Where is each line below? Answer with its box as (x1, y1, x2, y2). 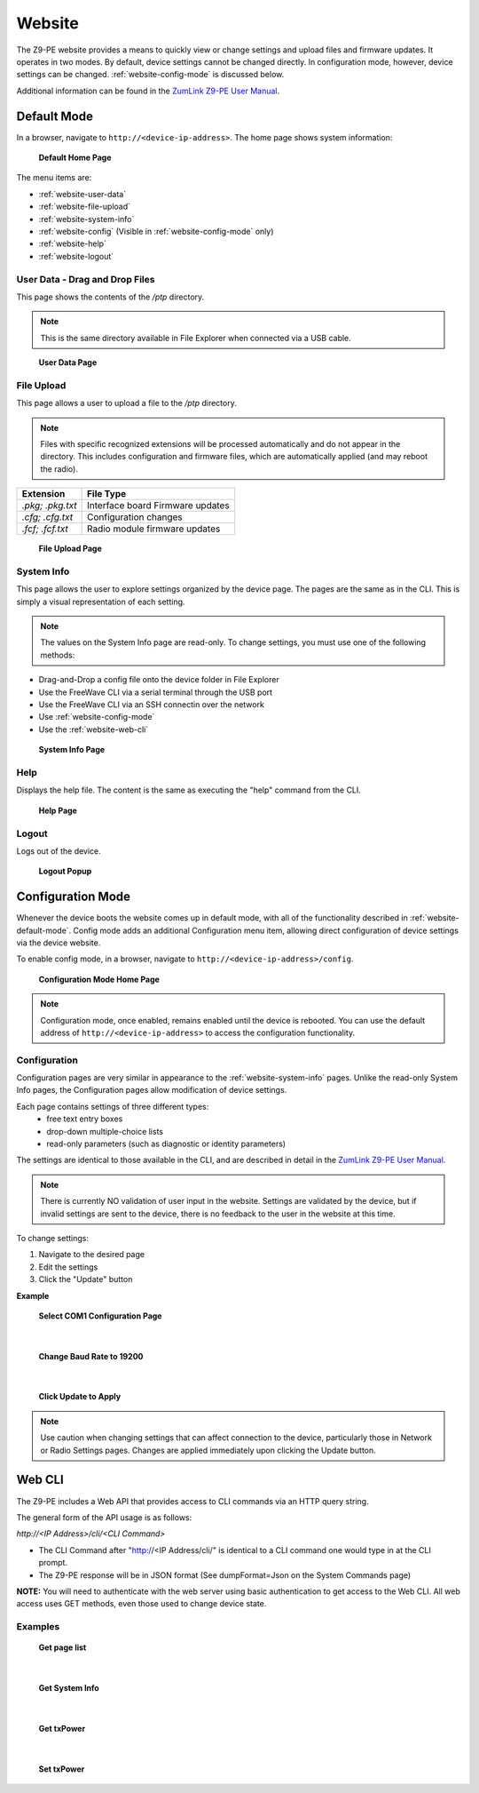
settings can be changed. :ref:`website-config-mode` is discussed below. (16, 69, 285, 80)
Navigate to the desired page (38, 1249, 145, 1260)
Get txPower (38, 1723, 86, 1733)
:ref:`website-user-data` (38, 188, 127, 199)
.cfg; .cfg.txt (21, 511, 74, 523)
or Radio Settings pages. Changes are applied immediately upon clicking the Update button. (40, 1445, 376, 1455)
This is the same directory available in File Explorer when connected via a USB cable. (40, 332, 352, 343)
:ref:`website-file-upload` (38, 201, 131, 212)
